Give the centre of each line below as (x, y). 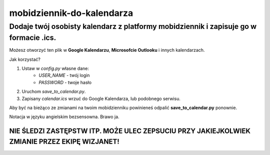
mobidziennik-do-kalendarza (71, 13)
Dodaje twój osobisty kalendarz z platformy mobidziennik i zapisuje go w (133, 26)
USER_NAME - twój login (64, 75)
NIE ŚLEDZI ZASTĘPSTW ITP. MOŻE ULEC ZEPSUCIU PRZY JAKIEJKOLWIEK (130, 131)
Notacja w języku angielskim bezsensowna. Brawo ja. (64, 117)
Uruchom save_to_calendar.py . (54, 92)
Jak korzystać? (25, 59)
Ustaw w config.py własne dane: (55, 69)
